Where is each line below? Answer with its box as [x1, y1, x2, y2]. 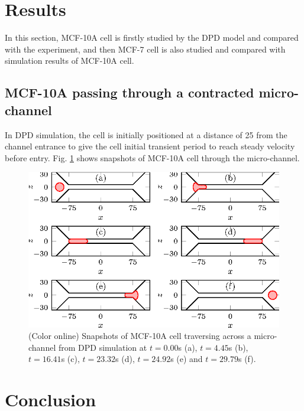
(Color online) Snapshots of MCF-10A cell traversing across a [28, 330, 251, 342]
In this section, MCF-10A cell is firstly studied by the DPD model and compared [5, 31, 299, 44]
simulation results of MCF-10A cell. [5, 54, 134, 67]
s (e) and [170, 353, 203, 365]
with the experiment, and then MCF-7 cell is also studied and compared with [5, 43, 286, 55]
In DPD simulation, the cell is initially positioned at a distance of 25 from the [5, 128, 287, 141]
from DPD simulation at [58, 341, 147, 353]
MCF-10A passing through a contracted [5, 83, 254, 102]
